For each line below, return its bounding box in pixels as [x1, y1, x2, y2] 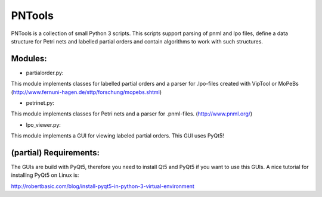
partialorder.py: [26, 69, 64, 76]
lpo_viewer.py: [26, 121, 61, 128]
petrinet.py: [26, 99, 55, 107]
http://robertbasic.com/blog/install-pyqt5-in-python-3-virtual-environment [11, 182, 195, 190]
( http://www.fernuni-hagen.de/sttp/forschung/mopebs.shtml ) [11, 88, 162, 95]
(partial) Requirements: [11, 148, 100, 158]
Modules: [11, 54, 47, 64]
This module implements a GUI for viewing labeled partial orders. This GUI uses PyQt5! [11, 132, 225, 139]
